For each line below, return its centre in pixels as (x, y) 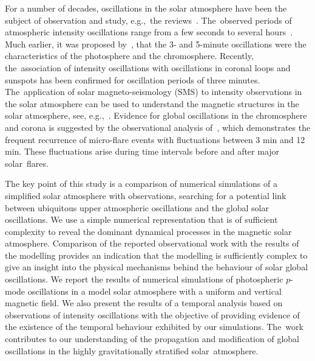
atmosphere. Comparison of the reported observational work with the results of (152, 243)
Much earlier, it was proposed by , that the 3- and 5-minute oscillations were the (156, 44)
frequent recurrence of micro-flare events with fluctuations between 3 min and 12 (155, 139)
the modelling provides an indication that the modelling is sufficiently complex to (156, 255)
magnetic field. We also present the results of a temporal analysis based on (144, 303)
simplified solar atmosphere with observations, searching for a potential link (146, 195)
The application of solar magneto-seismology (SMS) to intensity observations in (154, 92)
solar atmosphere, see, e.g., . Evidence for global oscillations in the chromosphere (156, 115)
